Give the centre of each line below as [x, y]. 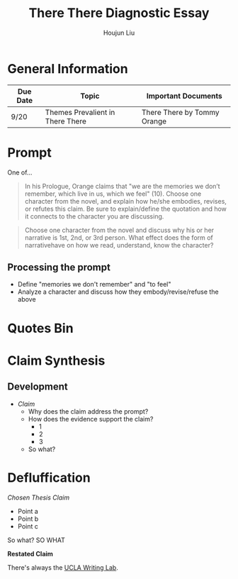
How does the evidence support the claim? [91, 419]
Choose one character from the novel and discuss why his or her [119, 230]
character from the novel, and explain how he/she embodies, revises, [125, 201]
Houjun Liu [119, 33]
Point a [28, 511]
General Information [68, 68]
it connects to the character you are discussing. [94, 216]
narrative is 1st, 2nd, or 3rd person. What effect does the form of [119, 237]
